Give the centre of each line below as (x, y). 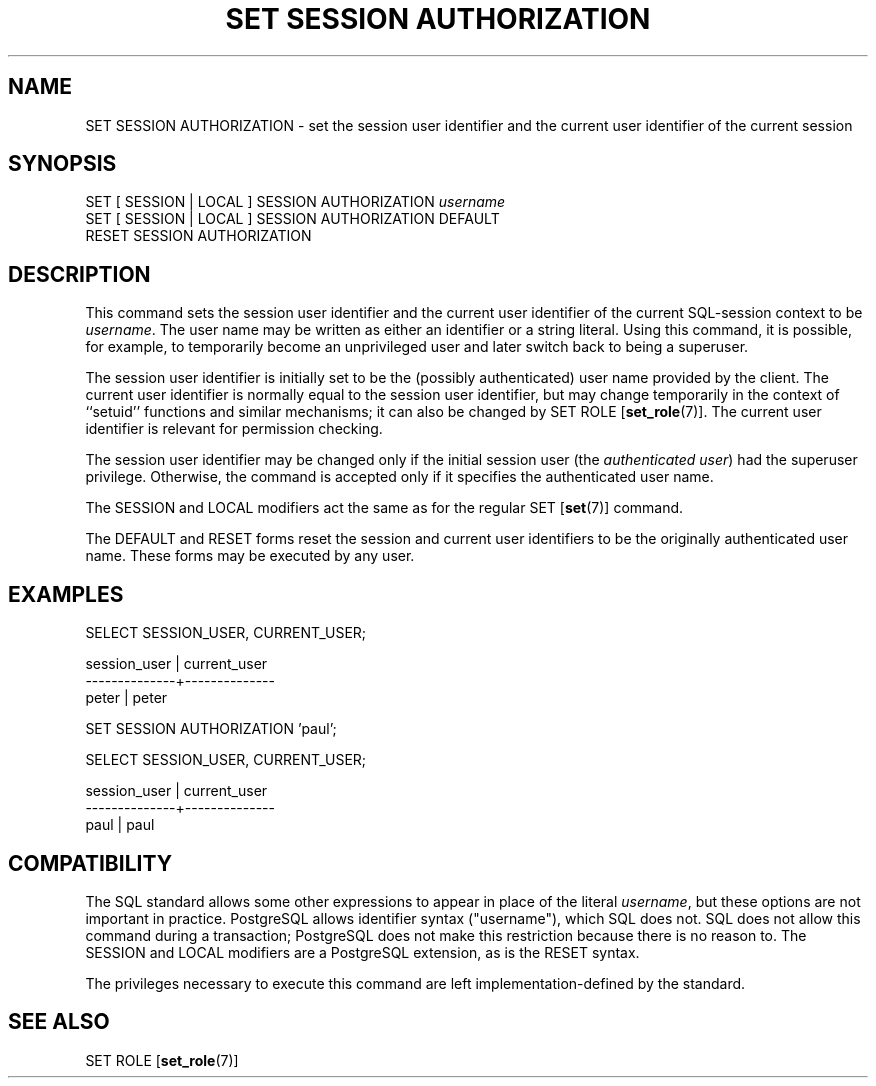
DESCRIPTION (79, 274)
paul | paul (120, 825)
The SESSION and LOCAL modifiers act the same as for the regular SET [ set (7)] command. (384, 508)
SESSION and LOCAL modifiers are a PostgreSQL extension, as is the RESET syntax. (362, 952)
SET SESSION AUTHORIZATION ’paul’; (211, 729)
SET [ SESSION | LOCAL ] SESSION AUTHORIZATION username (295, 202)
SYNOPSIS (62, 164)
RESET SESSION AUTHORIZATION (198, 236)
